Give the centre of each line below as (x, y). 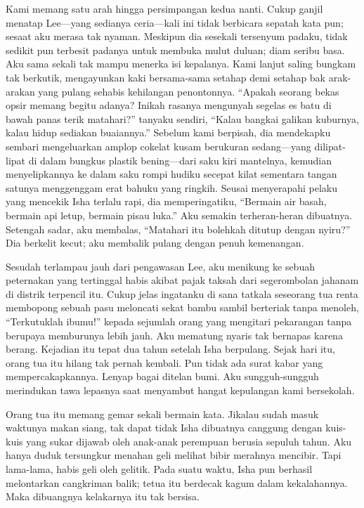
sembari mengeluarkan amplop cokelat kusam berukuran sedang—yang (158, 146)
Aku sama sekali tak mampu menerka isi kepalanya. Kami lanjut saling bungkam (181, 64)
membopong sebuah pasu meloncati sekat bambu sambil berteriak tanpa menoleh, (182, 307)
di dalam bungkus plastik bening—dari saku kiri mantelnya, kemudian (180, 160)
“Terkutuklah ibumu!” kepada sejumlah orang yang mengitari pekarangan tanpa (179, 321)
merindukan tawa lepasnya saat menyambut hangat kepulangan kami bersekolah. (180, 390)
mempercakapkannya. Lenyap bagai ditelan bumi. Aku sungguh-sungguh (162, 376)
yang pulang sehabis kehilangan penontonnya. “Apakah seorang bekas (189, 91)
